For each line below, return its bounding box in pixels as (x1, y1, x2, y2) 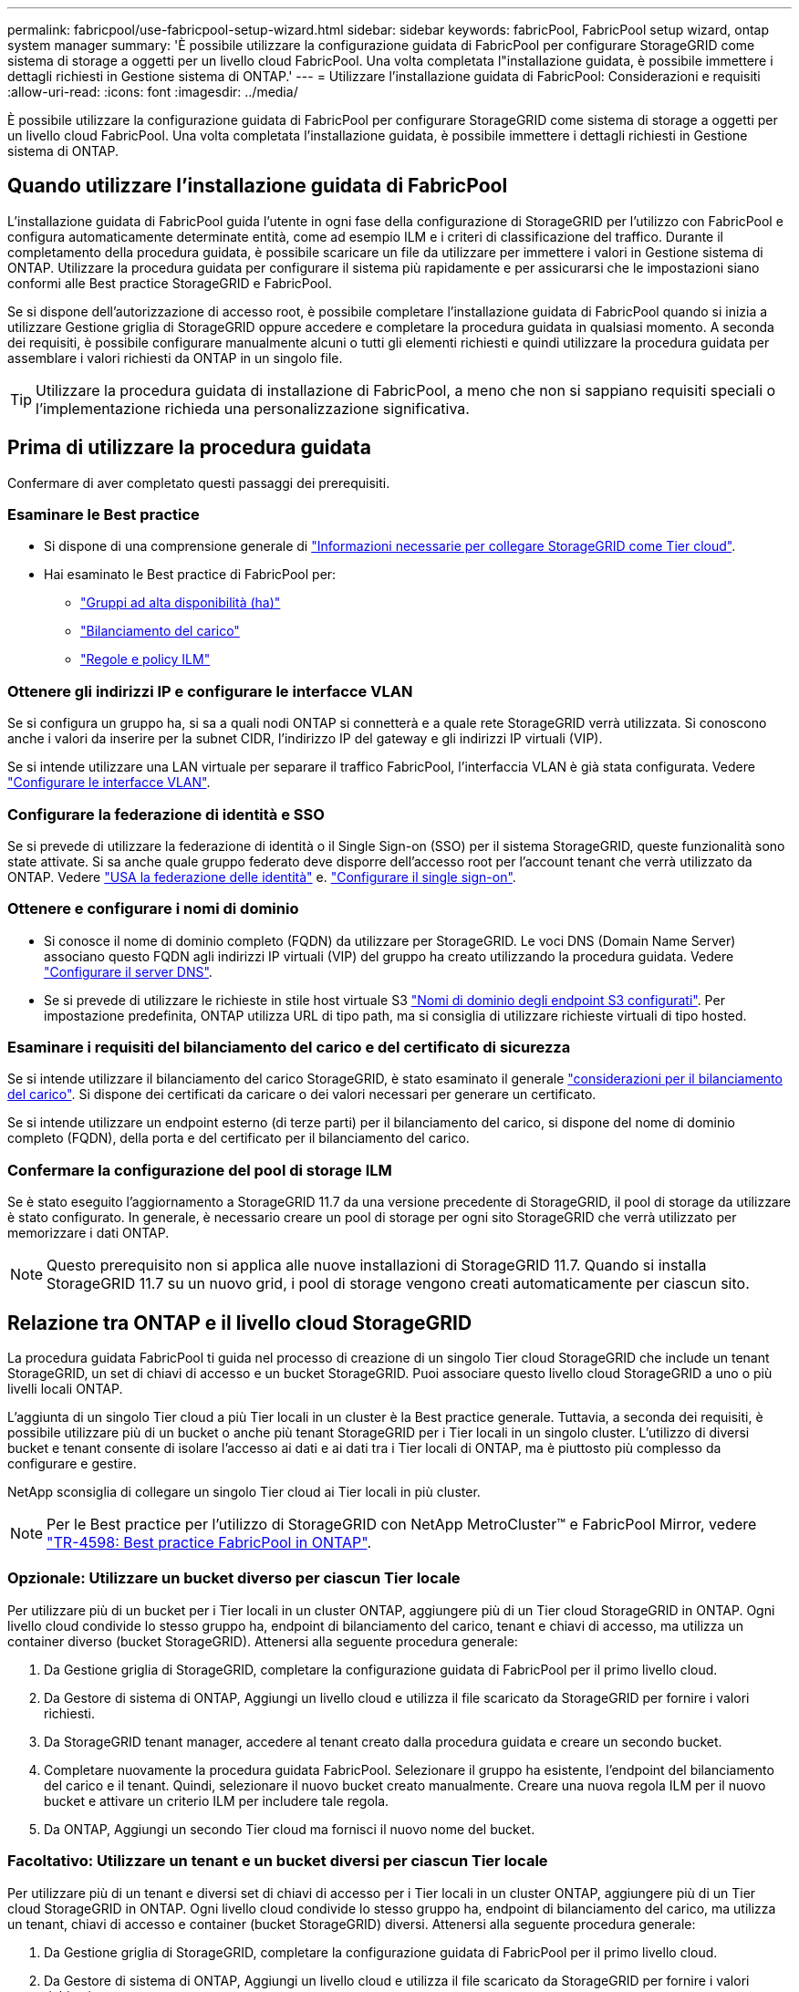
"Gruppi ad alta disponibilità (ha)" (80, 595, 281, 611)
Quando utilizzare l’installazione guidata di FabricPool (7, 174, 508, 198)
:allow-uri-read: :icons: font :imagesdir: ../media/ (7, 84, 298, 99)
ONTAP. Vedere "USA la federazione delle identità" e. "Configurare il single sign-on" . (7, 868, 516, 885)
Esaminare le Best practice (7, 505, 200, 524)
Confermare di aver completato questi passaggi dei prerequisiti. (7, 474, 390, 491)
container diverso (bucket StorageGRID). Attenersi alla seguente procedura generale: (7, 1633, 518, 1649)
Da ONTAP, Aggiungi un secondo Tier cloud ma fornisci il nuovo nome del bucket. (44, 1821, 535, 1837)
